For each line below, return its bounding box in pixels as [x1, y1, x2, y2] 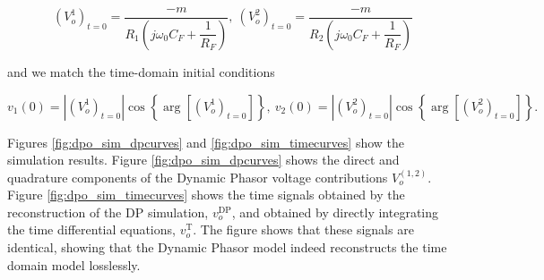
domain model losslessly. [7, 255, 141, 274]
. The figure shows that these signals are [193, 220, 414, 239]
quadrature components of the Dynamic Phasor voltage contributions [7, 167, 388, 186]
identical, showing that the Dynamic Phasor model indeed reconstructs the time [7, 238, 447, 257]
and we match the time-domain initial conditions [7, 62, 275, 81]
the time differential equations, [7, 220, 176, 239]
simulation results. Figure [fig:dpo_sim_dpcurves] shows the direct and [7, 150, 400, 169]
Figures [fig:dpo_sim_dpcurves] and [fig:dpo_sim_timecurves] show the [7, 132, 405, 151]
